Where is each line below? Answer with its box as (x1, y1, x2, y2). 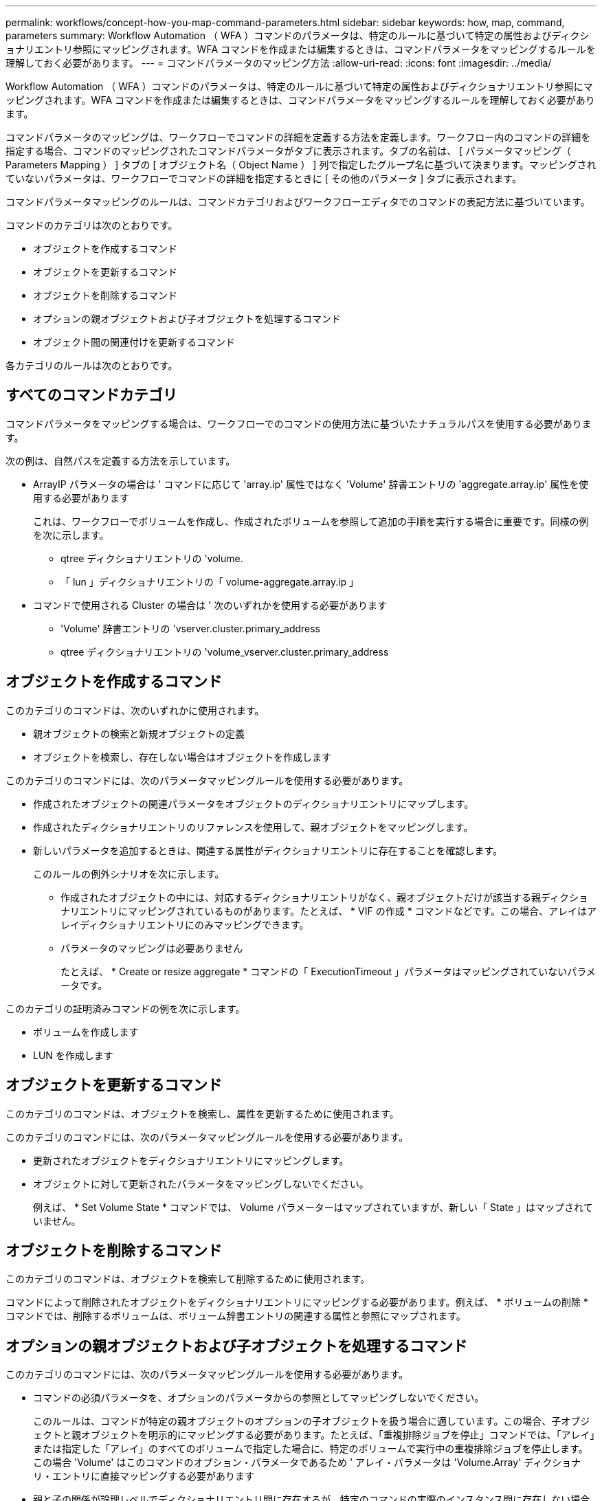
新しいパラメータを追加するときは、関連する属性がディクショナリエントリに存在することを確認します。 (33, 844, 503, 856)
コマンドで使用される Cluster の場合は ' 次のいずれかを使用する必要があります (33, 599, 388, 611)
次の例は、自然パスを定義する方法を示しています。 (5, 454, 236, 467)
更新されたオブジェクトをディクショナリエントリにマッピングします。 (33, 1154, 349, 1166)
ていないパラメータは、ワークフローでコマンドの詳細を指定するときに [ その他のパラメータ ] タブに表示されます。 (5, 173, 522, 184)
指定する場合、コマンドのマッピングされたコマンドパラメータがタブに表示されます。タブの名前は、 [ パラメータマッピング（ (5, 145, 571, 157)
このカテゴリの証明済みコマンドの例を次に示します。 (5, 1002, 245, 1014)
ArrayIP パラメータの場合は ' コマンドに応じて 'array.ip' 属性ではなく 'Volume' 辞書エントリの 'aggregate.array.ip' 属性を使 (33, 478, 589, 490)
